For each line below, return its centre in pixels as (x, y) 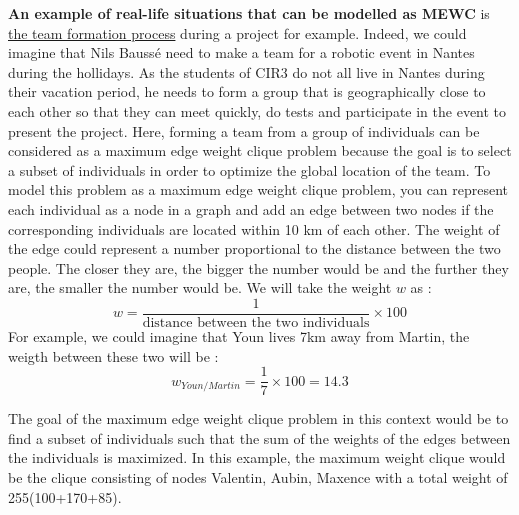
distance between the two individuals (256, 322)
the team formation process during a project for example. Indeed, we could (237, 32)
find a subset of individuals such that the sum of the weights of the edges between (259, 437)
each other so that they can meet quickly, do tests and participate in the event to (257, 110)
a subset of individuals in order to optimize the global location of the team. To (249, 169)
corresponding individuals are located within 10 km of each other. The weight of (254, 228)
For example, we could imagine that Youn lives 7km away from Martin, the (239, 335)
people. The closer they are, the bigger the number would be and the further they (258, 267)
